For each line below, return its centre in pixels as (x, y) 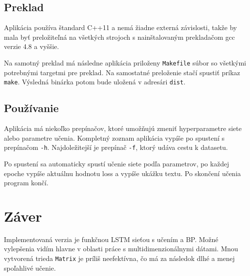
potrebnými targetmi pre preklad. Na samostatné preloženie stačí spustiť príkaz (122, 72)
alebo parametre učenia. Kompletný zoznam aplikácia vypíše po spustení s (114, 138)
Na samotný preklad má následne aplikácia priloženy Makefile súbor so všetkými (125, 62)
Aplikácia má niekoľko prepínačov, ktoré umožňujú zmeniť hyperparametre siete (123, 128)
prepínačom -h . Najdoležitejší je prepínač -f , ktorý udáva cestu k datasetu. (116, 147)
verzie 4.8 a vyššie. (31, 46)
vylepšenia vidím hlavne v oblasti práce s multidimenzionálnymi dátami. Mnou (121, 249)
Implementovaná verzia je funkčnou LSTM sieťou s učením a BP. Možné (111, 239)
